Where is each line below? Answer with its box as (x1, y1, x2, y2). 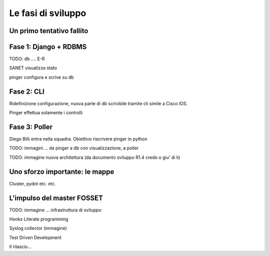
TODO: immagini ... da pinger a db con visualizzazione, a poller (9, 145, 139, 151)
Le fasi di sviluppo (9, 8, 86, 19)
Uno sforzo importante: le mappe (9, 167, 114, 176)
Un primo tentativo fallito (9, 27, 88, 35)
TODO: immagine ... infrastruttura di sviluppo (9, 207, 102, 213)
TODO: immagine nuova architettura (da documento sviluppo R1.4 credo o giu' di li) (9, 154, 180, 160)
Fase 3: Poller (9, 123, 52, 131)
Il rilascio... (9, 243, 32, 250)
